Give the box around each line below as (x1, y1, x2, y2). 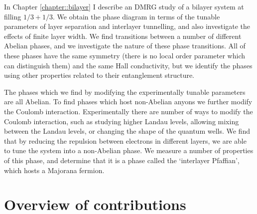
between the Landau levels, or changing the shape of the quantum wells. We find (4, 126, 250, 136)
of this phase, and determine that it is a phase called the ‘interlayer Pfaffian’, (4, 155, 240, 165)
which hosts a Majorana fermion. (4, 165, 105, 175)
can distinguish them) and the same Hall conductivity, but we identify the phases (4, 60, 253, 70)
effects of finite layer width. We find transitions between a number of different (4, 30, 242, 41)
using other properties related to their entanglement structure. (4, 70, 195, 80)
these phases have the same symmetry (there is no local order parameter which (4, 50, 246, 60)
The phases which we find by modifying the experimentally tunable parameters (4, 86, 246, 97)
